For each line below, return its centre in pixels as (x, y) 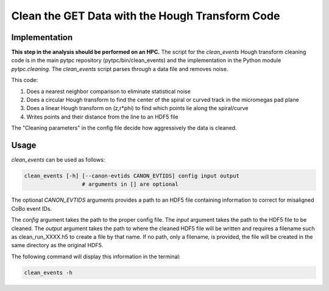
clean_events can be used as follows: (58, 160)
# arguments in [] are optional (130, 184)
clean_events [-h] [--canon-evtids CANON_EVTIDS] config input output (132, 176)
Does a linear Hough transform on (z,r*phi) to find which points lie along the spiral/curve (137, 108)
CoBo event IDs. (31, 208)
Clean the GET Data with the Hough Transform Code (146, 16)
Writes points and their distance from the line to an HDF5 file (102, 117)
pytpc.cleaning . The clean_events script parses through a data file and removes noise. (120, 69)
